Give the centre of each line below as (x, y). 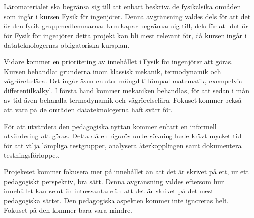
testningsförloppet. (32, 155)
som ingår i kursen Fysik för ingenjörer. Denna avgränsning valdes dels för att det (127, 16)
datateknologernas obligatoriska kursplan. (67, 45)
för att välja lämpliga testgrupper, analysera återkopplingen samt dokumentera (123, 145)
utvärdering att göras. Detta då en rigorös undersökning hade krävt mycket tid (123, 136)
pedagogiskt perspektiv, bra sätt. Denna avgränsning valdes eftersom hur (114, 181)
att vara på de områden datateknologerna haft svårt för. (88, 109)
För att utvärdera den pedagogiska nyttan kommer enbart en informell (110, 126)
